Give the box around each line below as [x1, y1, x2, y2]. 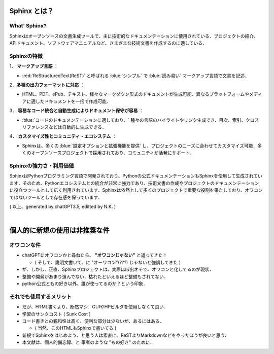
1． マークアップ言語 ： [9, 63, 58, 69]
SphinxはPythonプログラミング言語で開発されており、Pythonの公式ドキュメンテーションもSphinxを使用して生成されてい [9, 173, 262, 179]
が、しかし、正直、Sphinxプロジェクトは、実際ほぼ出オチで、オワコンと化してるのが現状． [22, 266, 214, 272]
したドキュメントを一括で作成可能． [35, 98, 111, 104]
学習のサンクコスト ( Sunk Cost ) [22, 311, 91, 317]
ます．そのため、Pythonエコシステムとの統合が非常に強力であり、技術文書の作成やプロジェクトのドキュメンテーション [9, 180, 259, 186]
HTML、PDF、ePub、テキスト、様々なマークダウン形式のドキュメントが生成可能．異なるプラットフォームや [22, 91, 250, 97]
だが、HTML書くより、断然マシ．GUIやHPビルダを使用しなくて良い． [22, 304, 168, 310]
